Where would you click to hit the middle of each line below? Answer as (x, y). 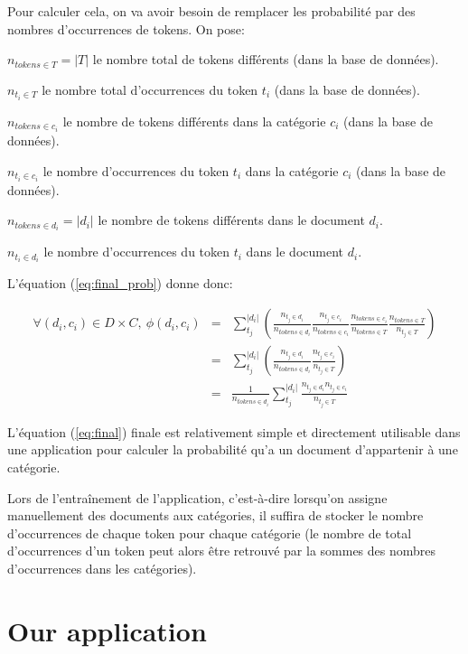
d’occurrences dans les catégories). (102, 568)
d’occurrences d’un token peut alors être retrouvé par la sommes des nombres (222, 551)
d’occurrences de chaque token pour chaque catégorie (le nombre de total (210, 533)
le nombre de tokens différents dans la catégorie (194, 121)
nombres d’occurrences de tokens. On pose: (126, 28)
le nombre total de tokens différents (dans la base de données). (266, 59)
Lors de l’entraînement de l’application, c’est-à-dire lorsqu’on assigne (197, 497)
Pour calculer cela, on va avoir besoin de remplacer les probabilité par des (211, 11)
